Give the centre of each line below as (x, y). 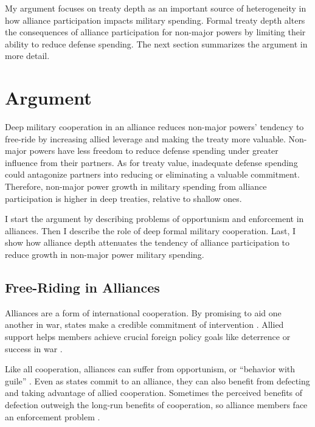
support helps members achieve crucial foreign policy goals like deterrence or (148, 337)
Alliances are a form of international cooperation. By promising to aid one (143, 312)
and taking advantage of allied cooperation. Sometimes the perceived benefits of (154, 393)
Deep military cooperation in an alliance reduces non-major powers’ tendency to (154, 127)
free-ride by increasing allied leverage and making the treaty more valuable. (145, 138)
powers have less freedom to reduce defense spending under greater (154, 151)
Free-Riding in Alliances (82, 287)
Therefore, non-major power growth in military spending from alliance (136, 186)
